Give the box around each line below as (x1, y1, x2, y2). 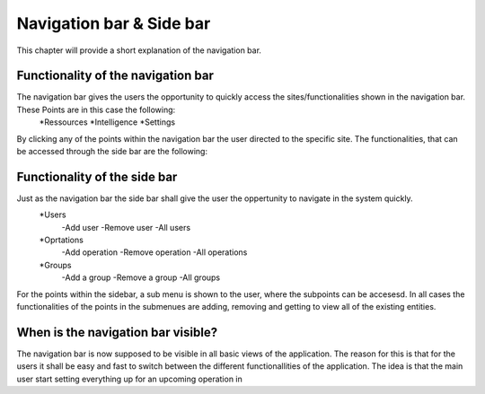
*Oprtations (39, 234, 84, 246)
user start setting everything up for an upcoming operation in (16, 373, 242, 384)
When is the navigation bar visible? (16, 324, 218, 340)
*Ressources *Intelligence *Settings (39, 117, 175, 127)
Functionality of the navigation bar (16, 68, 215, 83)
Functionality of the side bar (16, 169, 178, 184)
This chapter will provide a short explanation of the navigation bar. (16, 45, 262, 56)
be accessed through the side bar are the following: (16, 146, 208, 157)
